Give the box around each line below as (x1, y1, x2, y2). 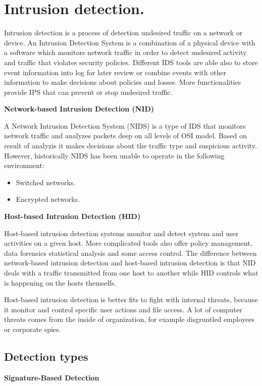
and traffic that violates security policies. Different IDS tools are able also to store (4, 57, 258, 67)
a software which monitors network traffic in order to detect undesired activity (4, 47, 247, 58)
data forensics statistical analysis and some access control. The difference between (4, 247, 257, 258)
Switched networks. (16, 177, 76, 187)
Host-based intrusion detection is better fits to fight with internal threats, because (4, 294, 258, 305)
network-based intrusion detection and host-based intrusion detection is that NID (4, 257, 256, 268)
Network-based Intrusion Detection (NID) (4, 103, 154, 114)
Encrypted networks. (16, 194, 80, 204)
